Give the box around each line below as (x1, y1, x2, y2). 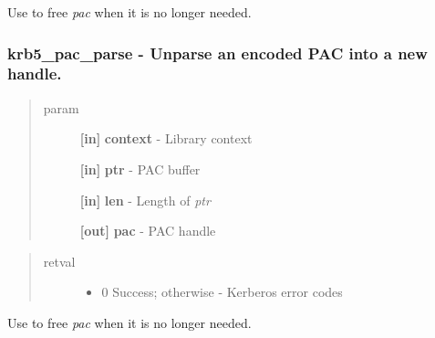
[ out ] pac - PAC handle (79, 221, 216, 240)
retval (43, 251, 76, 270)
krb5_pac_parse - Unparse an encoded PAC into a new (7, 41, 428, 64)
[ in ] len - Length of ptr (79, 190, 211, 209)
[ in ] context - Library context (79, 129, 253, 148)
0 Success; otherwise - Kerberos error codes (101, 282, 343, 301)
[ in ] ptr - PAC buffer (79, 159, 201, 178)
